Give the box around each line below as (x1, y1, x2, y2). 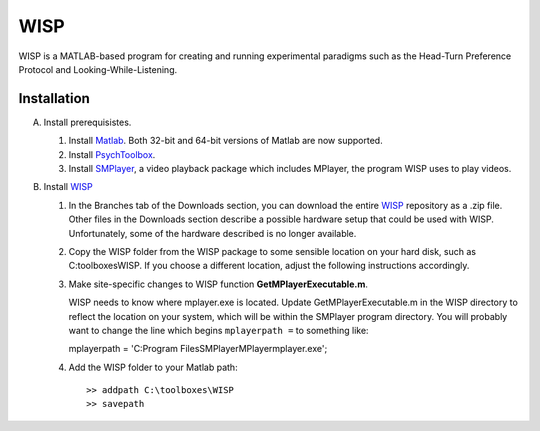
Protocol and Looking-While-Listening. (18, 63, 178, 75)
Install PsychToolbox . (68, 148, 156, 160)
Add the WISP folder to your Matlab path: (68, 361, 239, 373)
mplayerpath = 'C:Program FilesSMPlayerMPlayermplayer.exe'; (68, 343, 328, 355)
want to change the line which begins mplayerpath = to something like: (68, 324, 369, 336)
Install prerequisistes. (43, 116, 132, 128)
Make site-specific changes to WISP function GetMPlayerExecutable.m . (68, 278, 369, 290)
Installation (18, 90, 90, 107)
